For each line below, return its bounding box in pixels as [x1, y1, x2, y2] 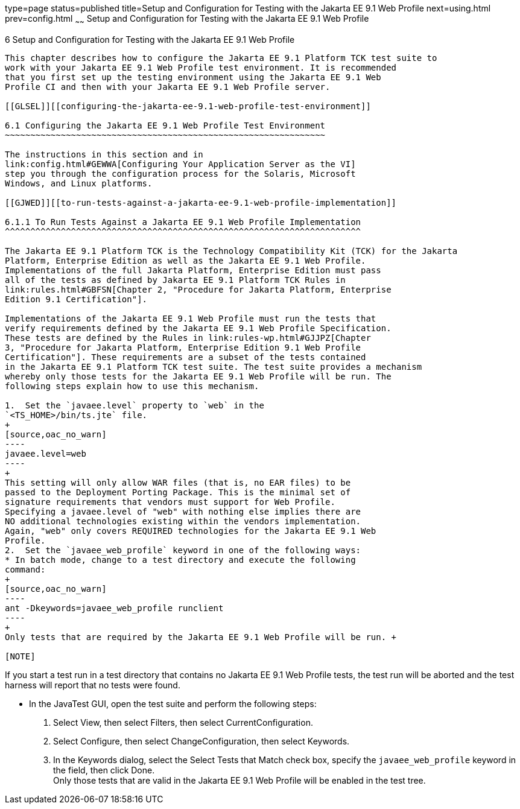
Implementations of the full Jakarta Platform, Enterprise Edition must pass [5, 265, 381, 275]
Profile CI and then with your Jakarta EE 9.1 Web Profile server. [5, 81, 331, 92]
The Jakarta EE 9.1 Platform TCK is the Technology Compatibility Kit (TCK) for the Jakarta [5, 246, 458, 256]
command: [5, 564, 46, 574]
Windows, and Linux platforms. [5, 178, 153, 188]
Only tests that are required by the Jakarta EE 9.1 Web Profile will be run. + [5, 632, 397, 642]
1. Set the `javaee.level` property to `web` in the [5, 400, 264, 410]
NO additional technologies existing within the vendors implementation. [5, 516, 361, 526]
